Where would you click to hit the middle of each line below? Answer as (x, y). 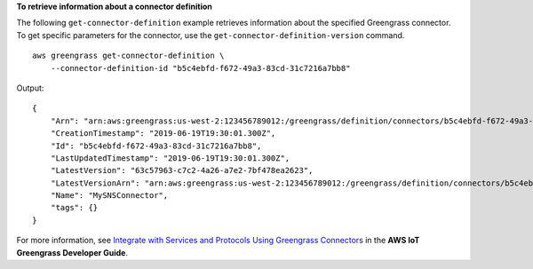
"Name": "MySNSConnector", (109, 196)
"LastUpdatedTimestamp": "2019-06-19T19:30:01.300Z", (170, 158)
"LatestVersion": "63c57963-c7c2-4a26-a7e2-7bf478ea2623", (182, 170)
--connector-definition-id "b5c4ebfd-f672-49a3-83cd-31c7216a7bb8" (200, 68)
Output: (30, 88)
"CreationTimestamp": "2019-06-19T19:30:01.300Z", (163, 134)
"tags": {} (74, 208)
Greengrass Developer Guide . (72, 252)
